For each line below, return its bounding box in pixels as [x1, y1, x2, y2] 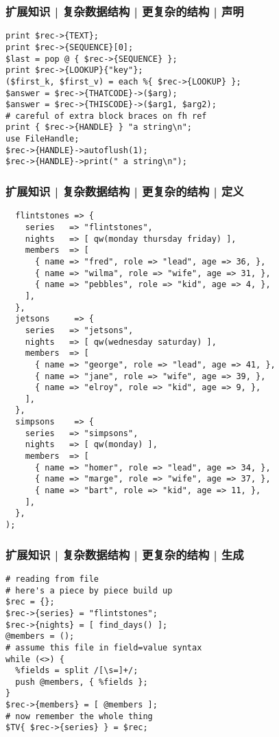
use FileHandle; [5, 134, 80, 144]
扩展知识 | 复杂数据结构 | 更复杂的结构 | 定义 [5, 183, 244, 200]
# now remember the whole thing [5, 711, 153, 721]
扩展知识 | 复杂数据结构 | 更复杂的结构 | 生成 [5, 545, 244, 563]
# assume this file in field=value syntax [5, 642, 202, 653]
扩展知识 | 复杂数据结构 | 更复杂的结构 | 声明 [5, 2, 244, 19]
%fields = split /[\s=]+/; [15, 666, 138, 676]
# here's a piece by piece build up [5, 585, 173, 596]
